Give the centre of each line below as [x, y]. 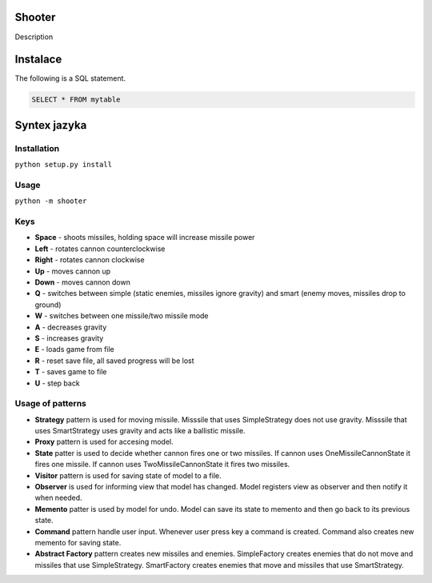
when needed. [59, 498]
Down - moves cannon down [83, 282]
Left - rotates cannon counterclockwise [100, 249]
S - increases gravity [69, 338]
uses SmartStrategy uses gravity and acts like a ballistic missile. [140, 431]
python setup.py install [63, 165]
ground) [48, 305]
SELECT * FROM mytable [76, 100]
